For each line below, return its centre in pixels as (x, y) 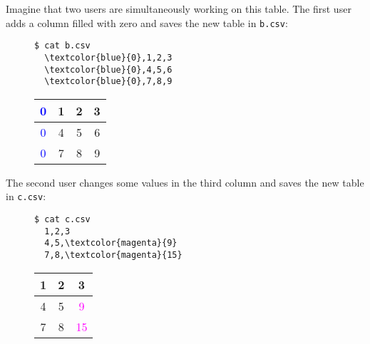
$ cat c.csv (62, 220)
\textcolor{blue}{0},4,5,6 (108, 69)
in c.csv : (26, 196)
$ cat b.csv (62, 46)
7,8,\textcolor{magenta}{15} (113, 255)
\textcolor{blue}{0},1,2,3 (108, 57)
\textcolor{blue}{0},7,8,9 (108, 82)
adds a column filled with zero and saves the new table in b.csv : (147, 22)
